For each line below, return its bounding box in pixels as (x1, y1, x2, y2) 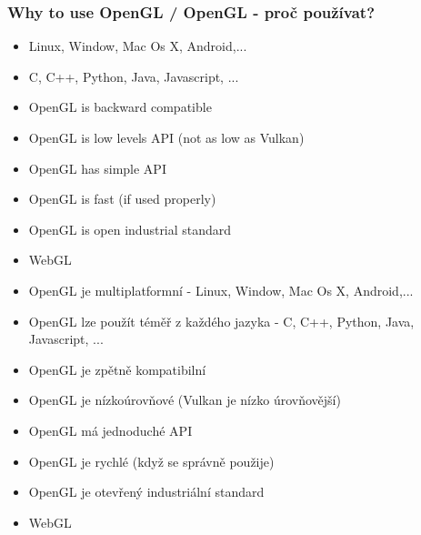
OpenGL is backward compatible (28, 97, 212, 116)
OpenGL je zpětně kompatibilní (28, 359, 206, 379)
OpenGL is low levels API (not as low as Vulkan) (28, 128, 305, 146)
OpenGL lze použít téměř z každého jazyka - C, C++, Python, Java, (28, 311, 415, 330)
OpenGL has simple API (28, 158, 166, 177)
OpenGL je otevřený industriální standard (28, 482, 265, 501)
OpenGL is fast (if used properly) (28, 189, 216, 208)
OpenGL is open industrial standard (28, 219, 232, 238)
